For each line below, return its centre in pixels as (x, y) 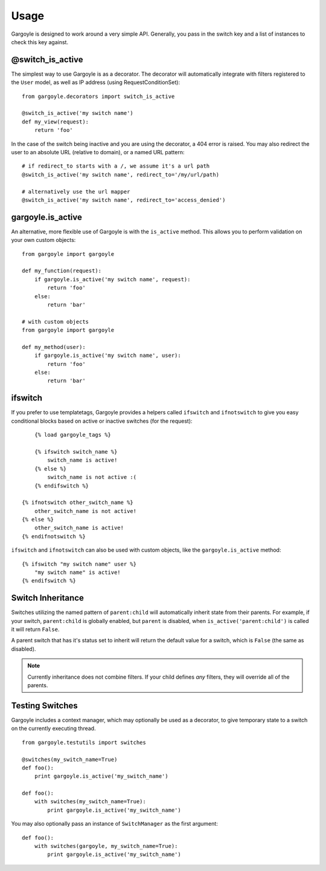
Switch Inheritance (47, 598)
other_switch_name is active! (79, 528)
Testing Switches (44, 706)
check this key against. (40, 42)
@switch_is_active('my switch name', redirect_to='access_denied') (124, 200)
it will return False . (35, 630)
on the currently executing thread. (53, 728)
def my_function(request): (62, 271)
